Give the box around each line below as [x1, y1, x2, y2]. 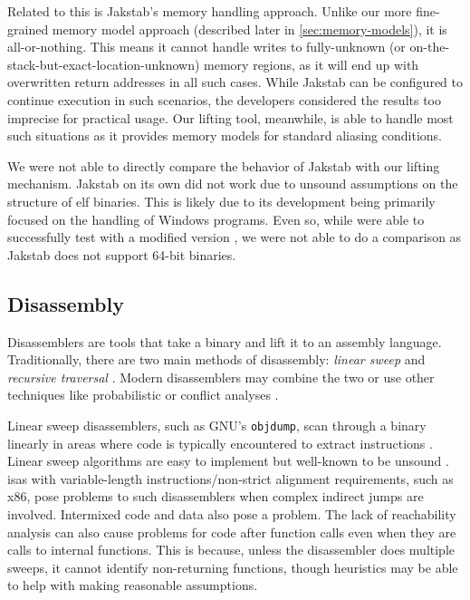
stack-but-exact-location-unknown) [7, 54, 200, 73]
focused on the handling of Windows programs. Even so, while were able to [7, 209, 425, 228]
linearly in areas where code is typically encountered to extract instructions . [7, 433, 433, 452]
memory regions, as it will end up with [204, 54, 419, 73]
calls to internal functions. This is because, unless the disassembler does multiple [7, 540, 456, 559]
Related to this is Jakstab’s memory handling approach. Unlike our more [7, 2, 412, 20]
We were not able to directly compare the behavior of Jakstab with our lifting [7, 156, 440, 175]
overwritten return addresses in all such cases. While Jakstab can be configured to [7, 73, 464, 92]
